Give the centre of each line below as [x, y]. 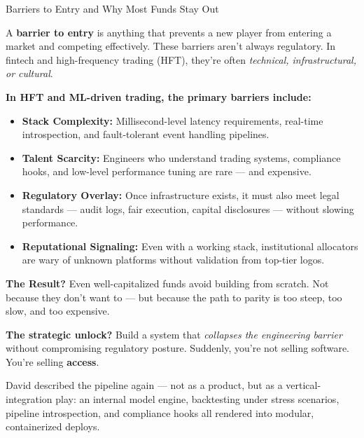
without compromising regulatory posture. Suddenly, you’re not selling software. [177, 348]
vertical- [303, 385]
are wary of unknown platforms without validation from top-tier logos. [173, 260]
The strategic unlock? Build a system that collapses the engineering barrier [174, 334]
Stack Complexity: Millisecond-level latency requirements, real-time [173, 120]
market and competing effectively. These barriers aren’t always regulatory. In [171, 46]
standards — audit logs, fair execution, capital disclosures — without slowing [188, 208]
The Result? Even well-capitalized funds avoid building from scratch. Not [167, 283]
